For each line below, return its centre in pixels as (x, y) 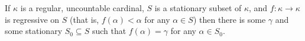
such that (109, 31)
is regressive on (32, 19)
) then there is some (229, 19)
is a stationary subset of (198, 8)
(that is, (84, 19)
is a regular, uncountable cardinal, (82, 8)
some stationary (34, 31)
